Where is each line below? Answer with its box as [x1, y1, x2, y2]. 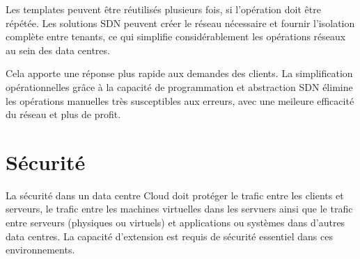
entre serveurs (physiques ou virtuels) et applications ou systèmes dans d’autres [6, 215, 345, 230]
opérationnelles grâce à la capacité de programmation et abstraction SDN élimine [6, 79, 353, 94]
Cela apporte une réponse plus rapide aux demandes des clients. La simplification [6, 66, 353, 81]
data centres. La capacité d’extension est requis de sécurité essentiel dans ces [6, 228, 333, 243]
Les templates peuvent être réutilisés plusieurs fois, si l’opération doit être [6, 2, 321, 16]
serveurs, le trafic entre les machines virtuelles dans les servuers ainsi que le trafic [6, 201, 353, 216]
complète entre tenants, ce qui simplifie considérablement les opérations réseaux [6, 29, 346, 44]
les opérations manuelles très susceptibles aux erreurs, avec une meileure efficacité [6, 93, 354, 108]
